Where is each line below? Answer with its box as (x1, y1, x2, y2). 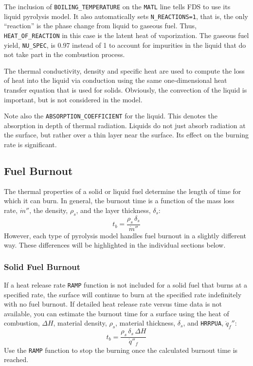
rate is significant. (4, 139, 57, 150)
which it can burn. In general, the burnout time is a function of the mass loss (4, 195, 235, 206)
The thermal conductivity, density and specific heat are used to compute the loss (4, 65, 245, 76)
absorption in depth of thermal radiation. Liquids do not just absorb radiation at (4, 120, 246, 130)
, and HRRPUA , (183, 318, 224, 328)
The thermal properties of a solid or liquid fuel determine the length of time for (4, 186, 241, 196)
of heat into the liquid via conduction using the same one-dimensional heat (4, 75, 227, 85)
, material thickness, (115, 318, 176, 328)
